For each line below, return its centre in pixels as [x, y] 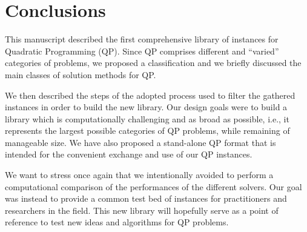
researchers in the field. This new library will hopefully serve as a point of [142, 210]
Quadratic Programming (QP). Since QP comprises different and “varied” [142, 51]
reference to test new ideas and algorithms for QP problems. [117, 222]
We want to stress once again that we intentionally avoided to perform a [139, 175]
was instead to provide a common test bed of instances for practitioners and [146, 198]
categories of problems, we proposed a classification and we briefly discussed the [153, 63]
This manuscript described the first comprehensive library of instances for [142, 39]
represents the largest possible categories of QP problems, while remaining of [147, 131]
